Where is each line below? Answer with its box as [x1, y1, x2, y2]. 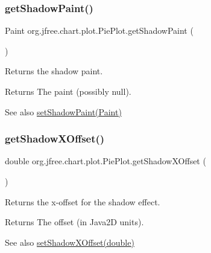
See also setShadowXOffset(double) [5, 235, 134, 248]
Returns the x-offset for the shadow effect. [5, 195, 160, 208]
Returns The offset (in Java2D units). [5, 216, 144, 228]
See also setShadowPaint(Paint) [5, 105, 122, 118]
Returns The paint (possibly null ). [5, 85, 131, 97]
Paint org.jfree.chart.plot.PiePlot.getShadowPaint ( [5, 24, 194, 37]
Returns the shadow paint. [5, 65, 103, 77]
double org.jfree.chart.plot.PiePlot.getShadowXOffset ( [5, 155, 206, 167]
